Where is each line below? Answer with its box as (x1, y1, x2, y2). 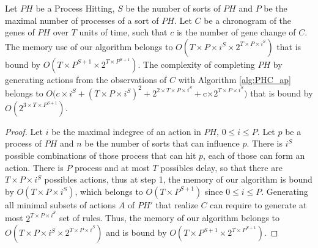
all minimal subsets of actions (5, 198, 116, 211)
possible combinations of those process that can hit (5, 149, 196, 162)
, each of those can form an (203, 149, 305, 162)
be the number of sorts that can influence (84, 137, 240, 150)
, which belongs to (75, 184, 143, 197)
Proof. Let (5, 125, 43, 137)
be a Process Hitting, (35, 2, 115, 14)
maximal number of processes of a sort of (5, 13, 159, 26)
